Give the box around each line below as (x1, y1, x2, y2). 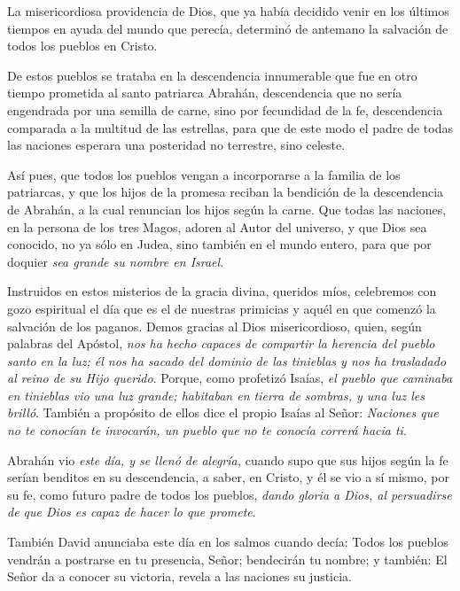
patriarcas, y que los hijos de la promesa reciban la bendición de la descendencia (7, 183, 444, 201)
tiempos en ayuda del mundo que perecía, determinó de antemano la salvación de (7, 19, 448, 37)
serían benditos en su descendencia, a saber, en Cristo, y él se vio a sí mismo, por (7, 468, 449, 486)
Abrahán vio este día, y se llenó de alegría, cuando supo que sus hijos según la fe (7, 450, 448, 469)
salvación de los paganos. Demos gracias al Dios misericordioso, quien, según (7, 316, 422, 335)
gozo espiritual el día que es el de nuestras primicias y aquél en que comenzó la (7, 299, 436, 317)
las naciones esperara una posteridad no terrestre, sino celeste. (7, 136, 346, 154)
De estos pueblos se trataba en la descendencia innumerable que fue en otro (7, 66, 417, 84)
